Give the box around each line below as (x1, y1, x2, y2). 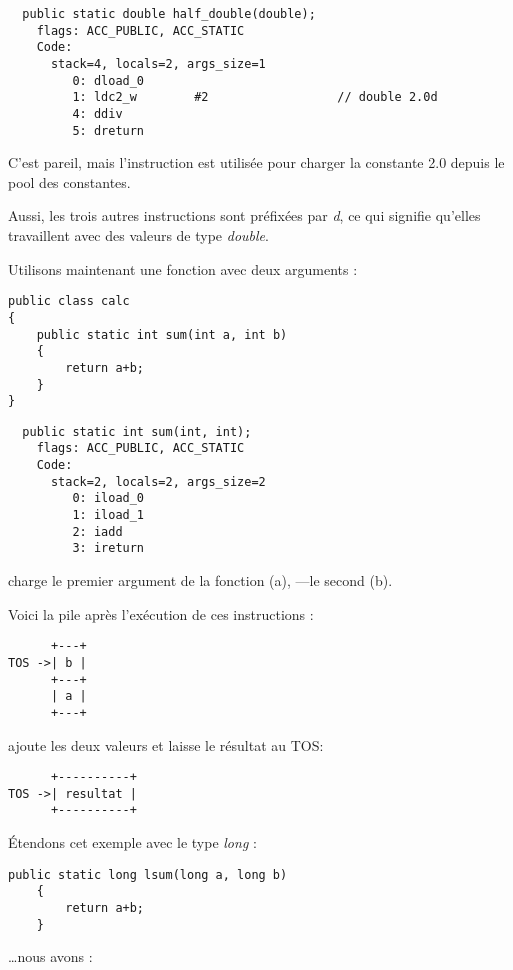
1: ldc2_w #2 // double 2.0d (72, 90, 438, 105)
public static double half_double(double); (22, 7, 316, 21)
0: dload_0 (72, 73, 145, 88)
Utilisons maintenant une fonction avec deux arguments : (8, 258, 358, 279)
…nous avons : (8, 946, 93, 967)
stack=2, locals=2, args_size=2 (50, 474, 266, 489)
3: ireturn (72, 541, 145, 556)
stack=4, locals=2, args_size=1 (50, 56, 266, 71)
